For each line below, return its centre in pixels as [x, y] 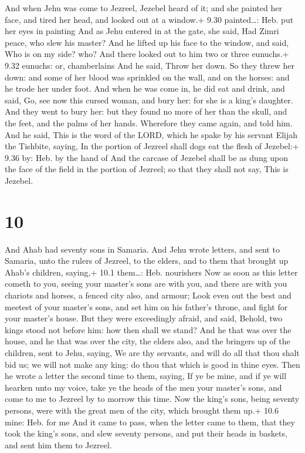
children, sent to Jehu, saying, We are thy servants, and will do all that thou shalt [152, 352]
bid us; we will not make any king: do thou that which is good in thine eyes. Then [152, 364]
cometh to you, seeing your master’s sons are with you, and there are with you [146, 283]
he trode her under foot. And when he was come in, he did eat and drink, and [145, 88]
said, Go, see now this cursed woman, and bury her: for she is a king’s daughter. [149, 100]
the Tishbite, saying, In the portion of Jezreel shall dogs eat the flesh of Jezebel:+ [152, 146]
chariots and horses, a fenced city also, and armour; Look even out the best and [148, 295]
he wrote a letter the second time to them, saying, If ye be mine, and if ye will [146, 376]
